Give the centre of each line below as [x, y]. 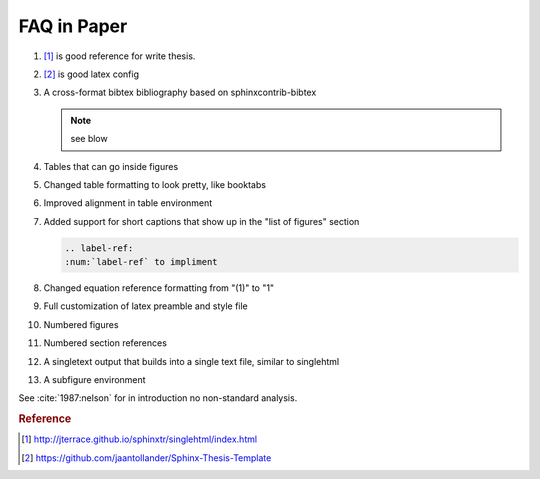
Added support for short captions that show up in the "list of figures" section [201, 221]
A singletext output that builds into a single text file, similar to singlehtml [191, 361]
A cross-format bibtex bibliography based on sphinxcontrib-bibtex [180, 92]
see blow [89, 139]
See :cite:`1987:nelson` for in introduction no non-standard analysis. [158, 398]
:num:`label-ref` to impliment [141, 262]
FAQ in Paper [73, 26]
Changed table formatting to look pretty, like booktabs [155, 184]
